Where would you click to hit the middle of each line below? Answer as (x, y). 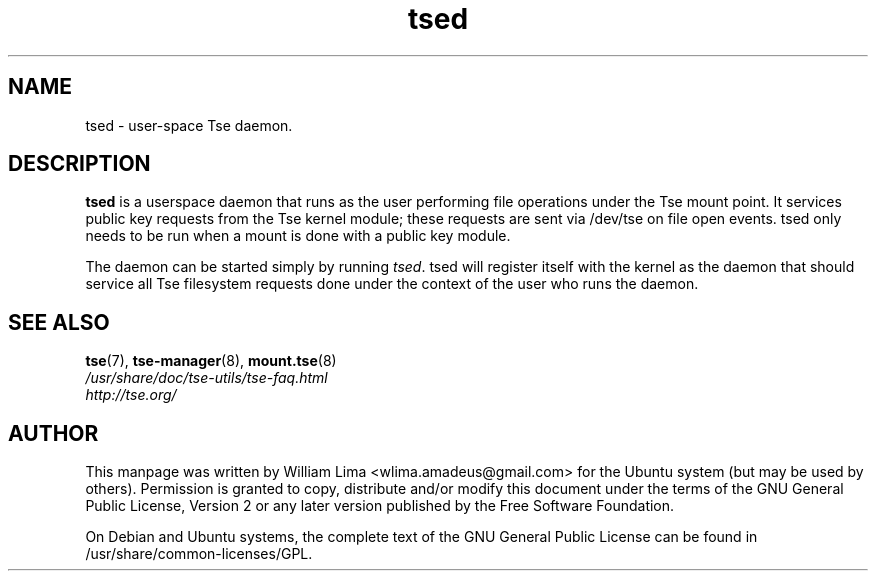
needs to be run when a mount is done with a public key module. (298, 236)
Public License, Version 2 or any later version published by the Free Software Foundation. (380, 506)
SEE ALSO (59, 322)
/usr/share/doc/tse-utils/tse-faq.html (206, 378)
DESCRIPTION (79, 164)
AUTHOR (53, 433)
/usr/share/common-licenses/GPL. (199, 554)
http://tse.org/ (131, 395)
